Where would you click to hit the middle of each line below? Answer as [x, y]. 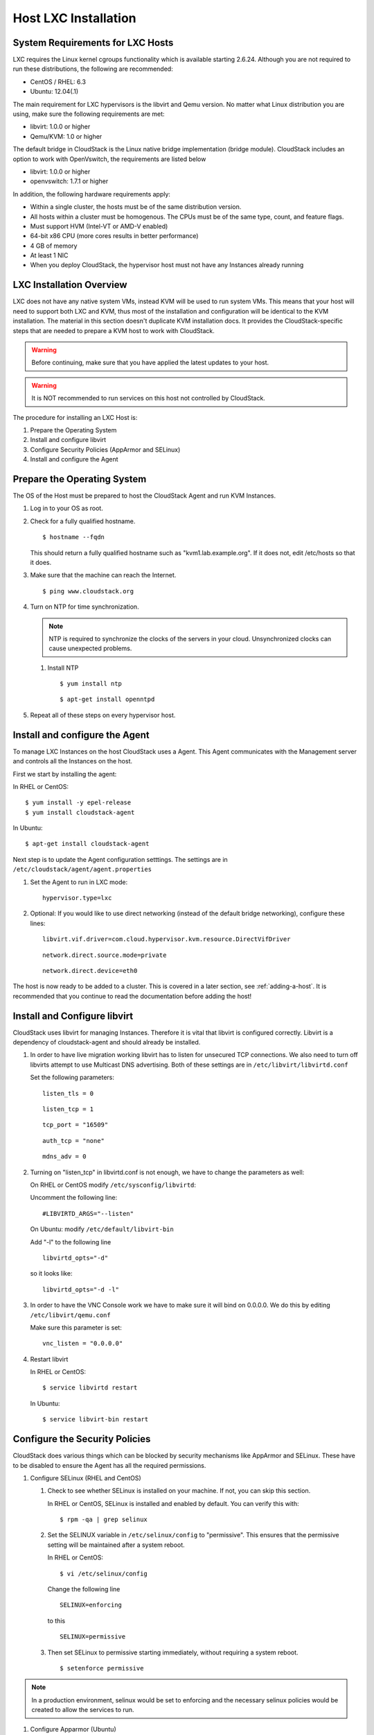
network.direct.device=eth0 [90, 971]
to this [56, 1620]
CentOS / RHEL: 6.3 [58, 82]
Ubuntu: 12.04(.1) [54, 92]
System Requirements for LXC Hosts [93, 43]
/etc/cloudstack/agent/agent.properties [82, 870]
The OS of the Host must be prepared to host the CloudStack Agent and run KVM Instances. [144, 496]
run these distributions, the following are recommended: [93, 69]
